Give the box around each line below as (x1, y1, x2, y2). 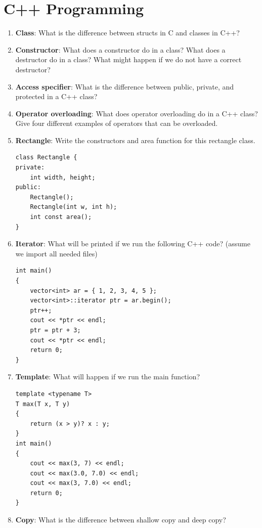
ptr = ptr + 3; (30, 326, 81, 334)
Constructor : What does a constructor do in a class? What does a (15, 44, 226, 55)
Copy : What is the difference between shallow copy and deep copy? (15, 514, 226, 525)
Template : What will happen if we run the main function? (15, 371, 200, 382)
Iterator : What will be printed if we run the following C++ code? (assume (15, 238, 250, 249)
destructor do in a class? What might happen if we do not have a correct (15, 54, 242, 65)
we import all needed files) (15, 248, 98, 258)
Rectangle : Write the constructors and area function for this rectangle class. (15, 135, 255, 145)
